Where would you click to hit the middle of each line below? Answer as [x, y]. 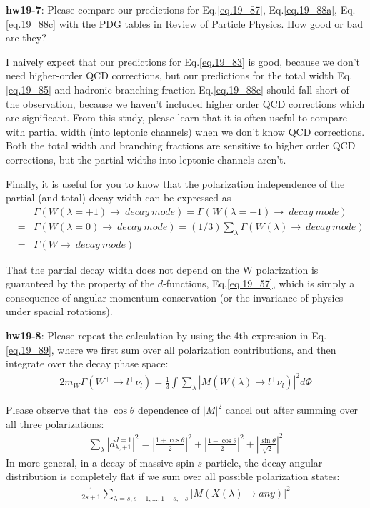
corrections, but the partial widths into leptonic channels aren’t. [146, 159]
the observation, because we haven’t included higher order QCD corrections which [185, 103]
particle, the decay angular [264, 462]
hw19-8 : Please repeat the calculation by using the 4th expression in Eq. [166, 335]
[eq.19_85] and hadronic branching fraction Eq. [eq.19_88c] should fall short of [177, 89]
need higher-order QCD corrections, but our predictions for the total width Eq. [179, 75]
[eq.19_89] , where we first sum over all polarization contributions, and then [171, 349]
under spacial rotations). [59, 311]
